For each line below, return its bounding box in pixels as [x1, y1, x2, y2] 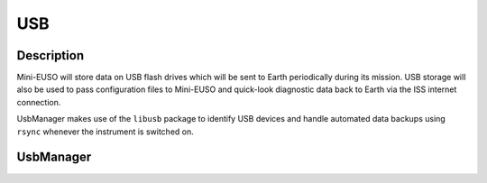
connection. [16, 96, 61, 107]
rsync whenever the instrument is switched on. [16, 126, 194, 137]
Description [16, 48, 85, 63]
